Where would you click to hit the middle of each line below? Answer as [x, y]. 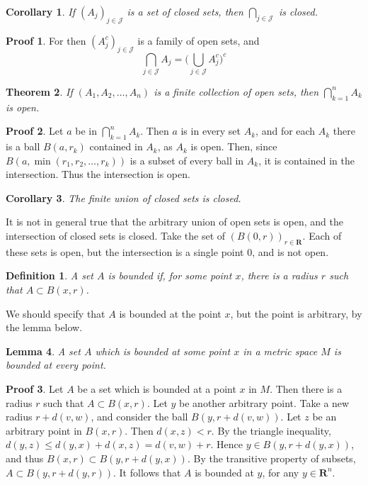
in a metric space [280, 351]
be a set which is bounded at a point [157, 389]
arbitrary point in [44, 430]
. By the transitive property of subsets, [271, 458]
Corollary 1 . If [40, 11]
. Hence [226, 444]
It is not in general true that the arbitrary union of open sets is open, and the [174, 222]
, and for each [286, 131]
